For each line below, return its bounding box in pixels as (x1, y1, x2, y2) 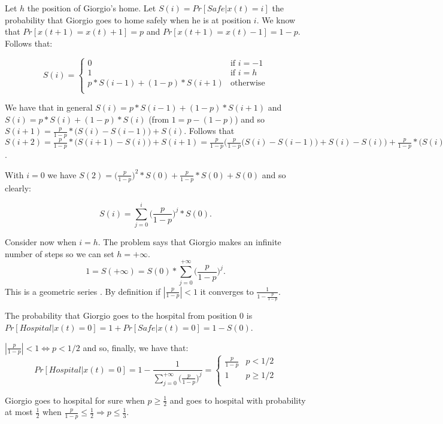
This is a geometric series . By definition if (5, 285, 160, 297)
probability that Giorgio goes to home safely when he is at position (5, 13, 251, 26)
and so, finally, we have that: (83, 341, 189, 353)
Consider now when (5, 236, 77, 248)
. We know (256, 13, 296, 26)
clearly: (5, 181, 31, 194)
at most (5, 405, 33, 418)
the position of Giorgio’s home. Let (27, 2, 156, 14)
